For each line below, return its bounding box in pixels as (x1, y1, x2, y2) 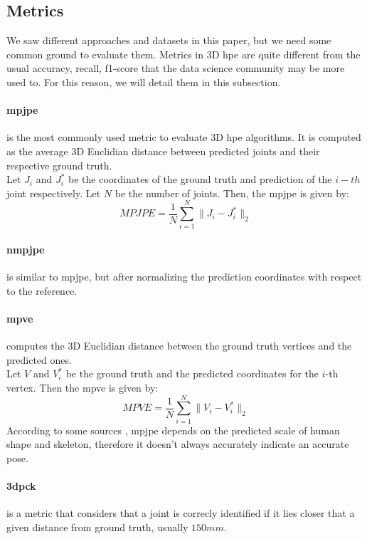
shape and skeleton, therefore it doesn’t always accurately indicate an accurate (6, 436, 349, 451)
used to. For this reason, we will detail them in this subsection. (6, 74, 281, 89)
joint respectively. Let (6, 185, 101, 200)
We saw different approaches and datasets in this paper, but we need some (6, 33, 331, 48)
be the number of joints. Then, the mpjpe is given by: (115, 185, 349, 200)
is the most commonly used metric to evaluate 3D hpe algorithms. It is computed (6, 130, 361, 145)
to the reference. (6, 283, 78, 298)
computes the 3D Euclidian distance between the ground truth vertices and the (6, 338, 352, 353)
